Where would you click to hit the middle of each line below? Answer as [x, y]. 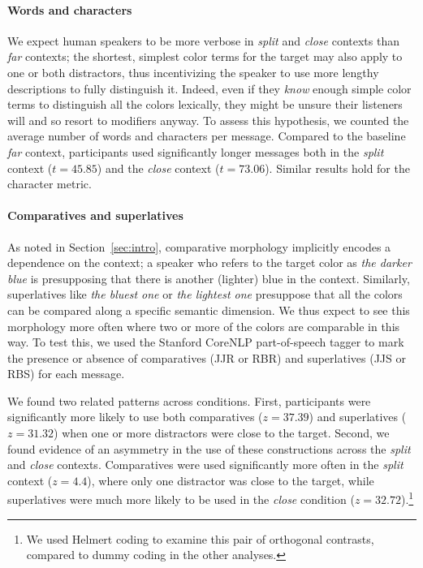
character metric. [50, 184]
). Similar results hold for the [337, 168]
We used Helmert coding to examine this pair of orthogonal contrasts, [200, 538]
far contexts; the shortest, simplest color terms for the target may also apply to [205, 56]
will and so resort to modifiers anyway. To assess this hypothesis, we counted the [208, 120]
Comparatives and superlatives [95, 215]
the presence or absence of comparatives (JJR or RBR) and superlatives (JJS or [207, 357]
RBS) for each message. [66, 374]
